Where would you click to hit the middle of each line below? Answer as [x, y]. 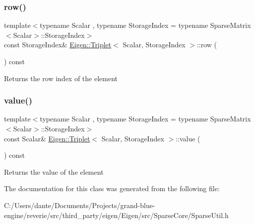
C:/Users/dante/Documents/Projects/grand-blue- [80, 205]
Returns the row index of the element [61, 78]
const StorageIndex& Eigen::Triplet [58, 45]
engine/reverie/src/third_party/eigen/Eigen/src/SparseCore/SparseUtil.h [116, 215]
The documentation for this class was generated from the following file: [112, 188]
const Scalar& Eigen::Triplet [47, 138]
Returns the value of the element [54, 171]
